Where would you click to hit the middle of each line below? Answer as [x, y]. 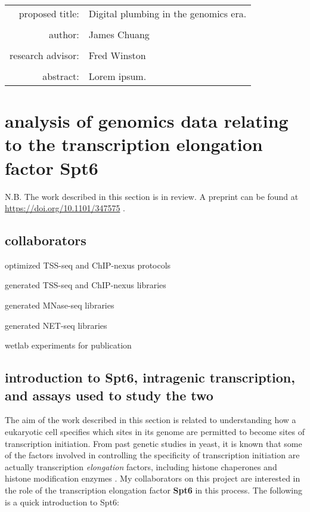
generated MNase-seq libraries [60, 305]
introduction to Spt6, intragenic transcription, [150, 377]
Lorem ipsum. [117, 76]
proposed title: [49, 13]
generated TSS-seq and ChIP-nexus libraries [86, 285]
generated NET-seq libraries [56, 325]
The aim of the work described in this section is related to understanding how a [151, 420]
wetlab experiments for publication [68, 345]
